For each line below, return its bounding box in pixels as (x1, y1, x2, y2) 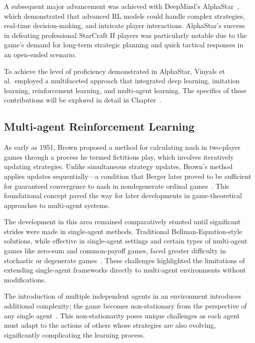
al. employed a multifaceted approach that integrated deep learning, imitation (4, 75, 240, 86)
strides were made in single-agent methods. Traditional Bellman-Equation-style (4, 226, 242, 236)
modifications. (4, 274, 46, 284)
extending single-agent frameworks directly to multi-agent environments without (4, 265, 246, 275)
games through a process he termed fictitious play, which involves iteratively (4, 151, 234, 162)
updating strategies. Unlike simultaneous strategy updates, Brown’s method (4, 161, 233, 171)
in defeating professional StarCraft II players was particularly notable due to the (4, 30, 247, 40)
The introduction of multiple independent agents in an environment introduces (4, 291, 241, 301)
